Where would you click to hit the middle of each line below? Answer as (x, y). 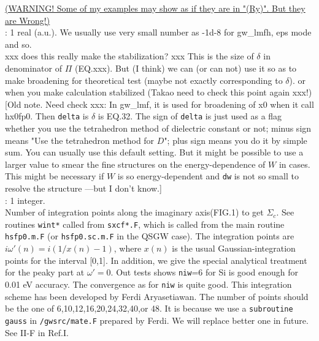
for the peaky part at (45, 272)
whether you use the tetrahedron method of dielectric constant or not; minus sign (158, 128)
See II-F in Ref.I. (37, 332)
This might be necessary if (55, 176)
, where (128, 248)
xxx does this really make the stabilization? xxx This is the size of (129, 56)
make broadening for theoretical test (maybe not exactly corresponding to (144, 80)
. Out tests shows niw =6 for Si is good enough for (205, 272)
